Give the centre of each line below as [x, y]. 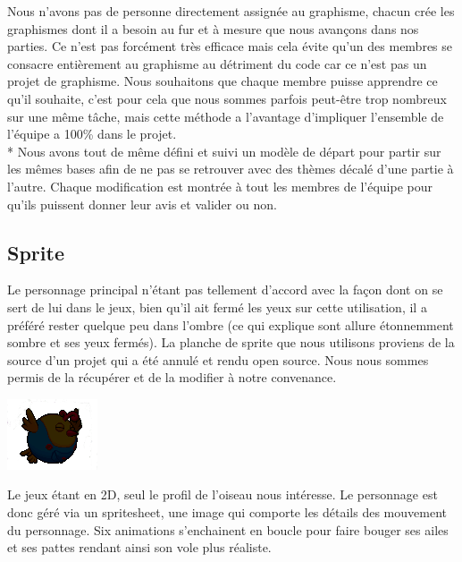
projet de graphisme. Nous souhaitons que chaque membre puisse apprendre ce [223, 81]
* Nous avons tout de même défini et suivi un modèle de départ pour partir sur [224, 151]
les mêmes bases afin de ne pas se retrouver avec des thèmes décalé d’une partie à [231, 169]
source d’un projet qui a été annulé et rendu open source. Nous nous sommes [218, 359]
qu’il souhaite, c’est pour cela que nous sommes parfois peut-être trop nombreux [227, 98]
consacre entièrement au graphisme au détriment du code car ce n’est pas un [217, 63]
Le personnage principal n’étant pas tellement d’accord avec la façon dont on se [225, 290]
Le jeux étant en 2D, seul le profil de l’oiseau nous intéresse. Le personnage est [223, 494]
